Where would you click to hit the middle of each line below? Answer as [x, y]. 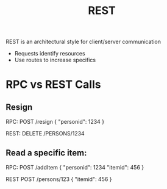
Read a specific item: [46, 153]
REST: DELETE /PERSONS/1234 [45, 134]
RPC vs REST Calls [53, 84]
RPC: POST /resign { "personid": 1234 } [55, 122]
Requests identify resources [50, 54]
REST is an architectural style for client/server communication [83, 42]
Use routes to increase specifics [55, 60]
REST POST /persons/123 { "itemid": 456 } [59, 179]
